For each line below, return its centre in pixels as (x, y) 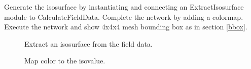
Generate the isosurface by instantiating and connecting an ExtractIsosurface (124, 7)
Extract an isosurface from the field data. (88, 43)
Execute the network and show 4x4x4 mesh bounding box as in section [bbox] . (126, 27)
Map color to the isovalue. (65, 61)
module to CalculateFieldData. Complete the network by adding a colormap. (124, 16)
